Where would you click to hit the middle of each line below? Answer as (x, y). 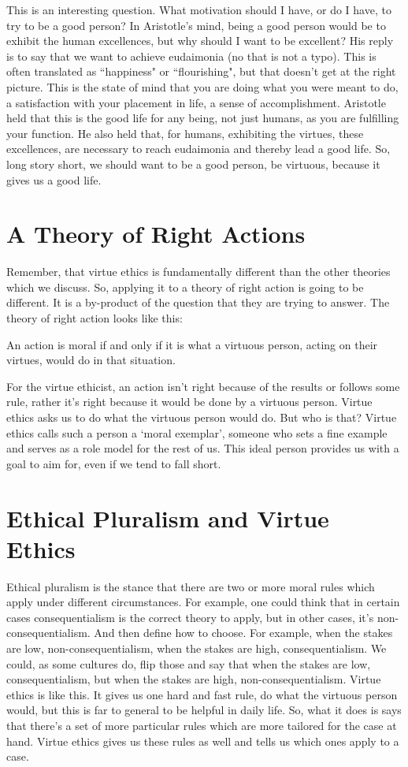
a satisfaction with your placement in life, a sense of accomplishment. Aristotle (196, 102)
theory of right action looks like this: (95, 318)
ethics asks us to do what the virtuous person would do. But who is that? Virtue (202, 417)
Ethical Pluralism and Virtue (168, 518)
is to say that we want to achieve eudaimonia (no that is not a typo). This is (191, 56)
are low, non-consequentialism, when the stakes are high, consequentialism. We (197, 648)
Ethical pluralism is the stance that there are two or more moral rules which (191, 586)
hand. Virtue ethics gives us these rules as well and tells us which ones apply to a (203, 741)
